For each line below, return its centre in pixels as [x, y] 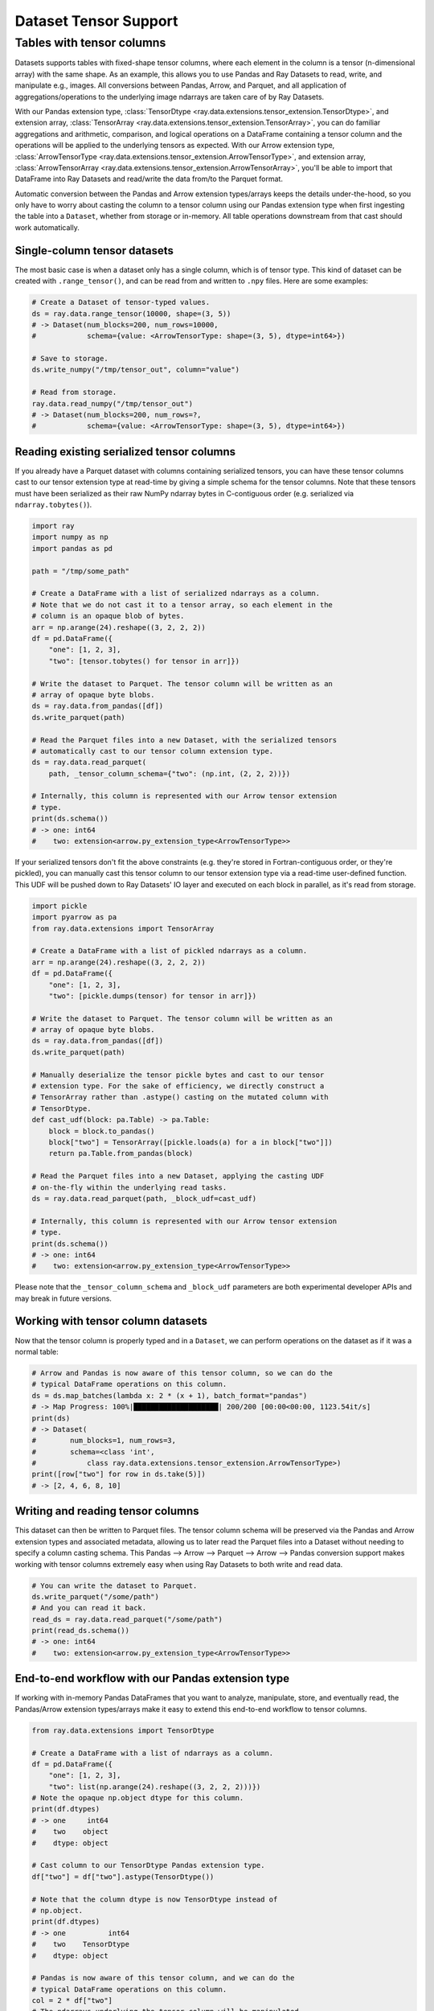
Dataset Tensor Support [96, 21]
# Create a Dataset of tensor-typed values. [121, 302]
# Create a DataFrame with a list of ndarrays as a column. [153, 1753]
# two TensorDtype [81, 1944]
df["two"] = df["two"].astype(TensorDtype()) [123, 1877]
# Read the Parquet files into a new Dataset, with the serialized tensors [184, 740]
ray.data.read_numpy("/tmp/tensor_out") [112, 403]
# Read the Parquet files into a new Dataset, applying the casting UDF [178, 1176]
